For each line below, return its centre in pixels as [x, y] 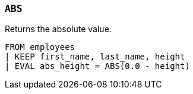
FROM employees [40, 47]
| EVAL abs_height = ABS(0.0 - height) [97, 66]
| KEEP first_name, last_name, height [95, 57]
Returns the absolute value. [58, 29]
